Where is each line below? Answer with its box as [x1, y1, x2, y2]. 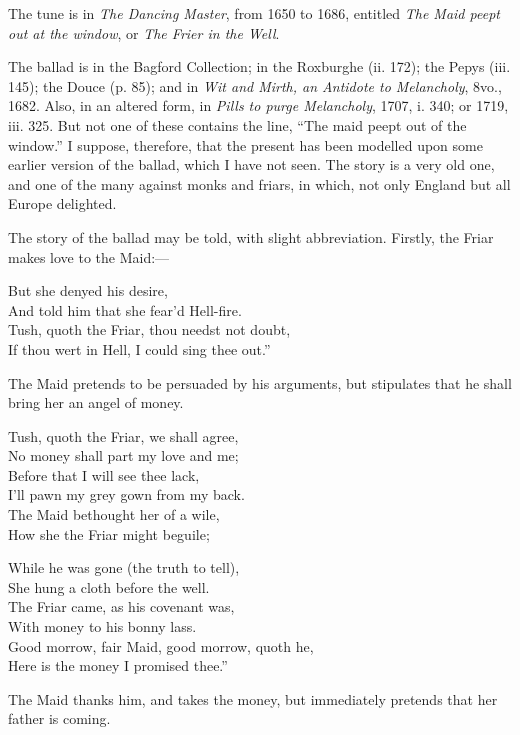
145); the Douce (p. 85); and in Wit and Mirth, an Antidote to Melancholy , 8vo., [8, 75, 502, 96]
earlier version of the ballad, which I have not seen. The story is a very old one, [8, 154, 495, 175]
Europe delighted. [8, 193, 117, 214]
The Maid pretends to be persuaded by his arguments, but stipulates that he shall [8, 372, 512, 393]
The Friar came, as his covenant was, [8, 596, 235, 617]
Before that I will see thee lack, [8, 464, 200, 485]
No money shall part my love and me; [8, 445, 239, 466]
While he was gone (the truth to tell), [8, 557, 240, 578]
